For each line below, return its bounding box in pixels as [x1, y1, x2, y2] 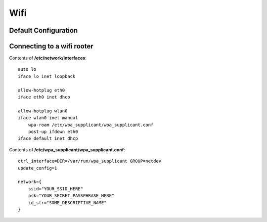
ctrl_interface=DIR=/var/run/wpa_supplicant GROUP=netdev [18, 158, 162, 164]
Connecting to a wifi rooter [9, 42, 93, 50]
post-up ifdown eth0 [28, 129, 78, 134]
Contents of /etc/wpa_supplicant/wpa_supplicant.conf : [9, 146, 126, 153]
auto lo [18, 67, 37, 72]
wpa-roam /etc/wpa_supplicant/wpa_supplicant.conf [28, 122, 154, 128]
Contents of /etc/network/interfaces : [9, 55, 87, 61]
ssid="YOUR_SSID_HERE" [28, 186, 84, 191]
